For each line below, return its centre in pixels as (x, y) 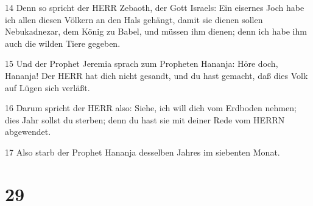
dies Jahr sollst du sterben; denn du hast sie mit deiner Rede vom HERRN (145, 119)
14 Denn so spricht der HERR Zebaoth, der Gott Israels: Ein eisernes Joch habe (155, 7)
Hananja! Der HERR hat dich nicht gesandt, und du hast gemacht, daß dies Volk (156, 75)
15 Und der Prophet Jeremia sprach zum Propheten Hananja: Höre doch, (142, 64)
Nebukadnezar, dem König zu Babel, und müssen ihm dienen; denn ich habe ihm (156, 31)
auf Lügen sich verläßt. (47, 87)
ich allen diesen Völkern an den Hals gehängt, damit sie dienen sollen (134, 19)
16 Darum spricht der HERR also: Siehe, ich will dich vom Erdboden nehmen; (151, 108)
